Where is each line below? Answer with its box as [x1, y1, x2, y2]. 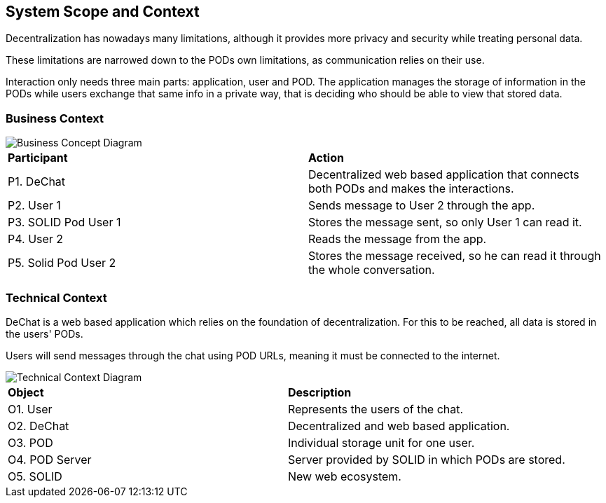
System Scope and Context [6, 3, 200, 20]
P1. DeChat [8, 174, 66, 189]
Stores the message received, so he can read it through [308, 249, 601, 263]
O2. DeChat [8, 418, 69, 433]
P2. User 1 [8, 198, 61, 213]
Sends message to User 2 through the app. [308, 198, 535, 213]
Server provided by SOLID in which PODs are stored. [287, 452, 565, 467]
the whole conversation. [308, 263, 435, 277]
